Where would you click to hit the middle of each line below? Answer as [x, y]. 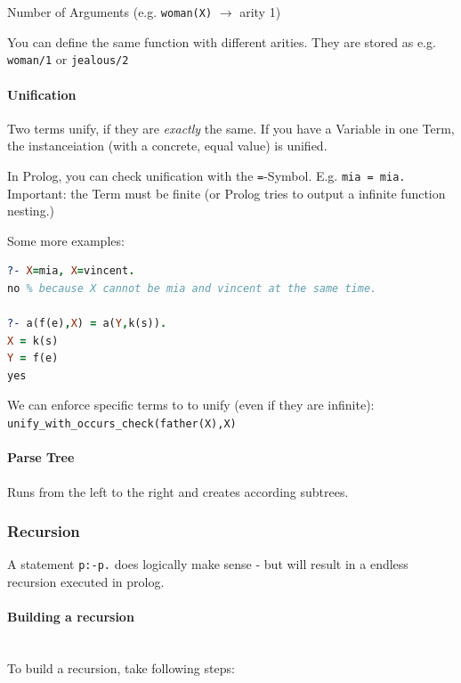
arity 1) [260, 12]
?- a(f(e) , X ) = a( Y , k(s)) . [87, 324]
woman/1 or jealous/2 [68, 59]
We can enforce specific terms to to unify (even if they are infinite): [191, 405]
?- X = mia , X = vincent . [71, 271]
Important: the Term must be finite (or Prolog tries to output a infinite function [226, 193]
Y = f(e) [33, 358]
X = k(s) [33, 341]
